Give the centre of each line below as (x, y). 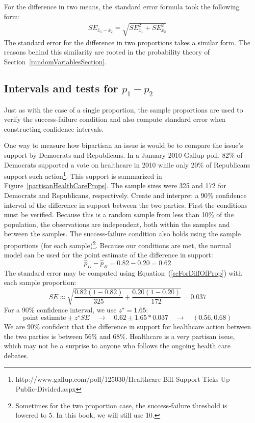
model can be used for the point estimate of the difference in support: (109, 255)
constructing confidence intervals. (54, 128)
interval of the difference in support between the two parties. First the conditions (126, 205)
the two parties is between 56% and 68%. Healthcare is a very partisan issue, (119, 336)
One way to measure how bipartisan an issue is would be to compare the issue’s (124, 145)
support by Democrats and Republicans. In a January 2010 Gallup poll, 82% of (123, 155)
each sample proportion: (40, 282)
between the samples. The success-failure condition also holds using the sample (122, 234)
